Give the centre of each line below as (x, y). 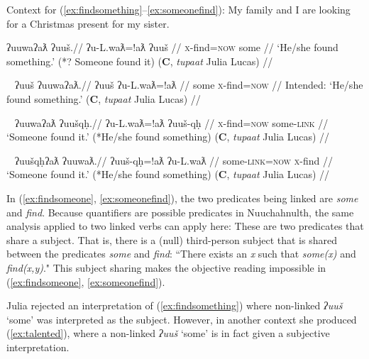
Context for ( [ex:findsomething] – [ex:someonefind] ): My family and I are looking (178, 9)
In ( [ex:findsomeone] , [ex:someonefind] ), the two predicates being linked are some (182, 198)
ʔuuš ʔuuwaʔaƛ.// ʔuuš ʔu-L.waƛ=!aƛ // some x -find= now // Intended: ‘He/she (189, 85)
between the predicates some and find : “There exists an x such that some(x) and (181, 254)
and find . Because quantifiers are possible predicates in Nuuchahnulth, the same (180, 212)
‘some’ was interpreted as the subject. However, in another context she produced (182, 319)
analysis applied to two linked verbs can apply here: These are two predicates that (185, 226)
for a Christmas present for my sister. (88, 23)
